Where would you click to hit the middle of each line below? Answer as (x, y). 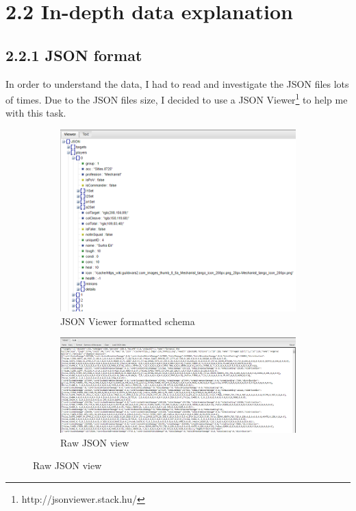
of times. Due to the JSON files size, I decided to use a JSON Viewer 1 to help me (177, 98)
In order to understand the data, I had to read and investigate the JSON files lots (177, 83)
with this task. (36, 113)
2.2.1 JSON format (74, 55)
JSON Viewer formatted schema (128, 321)
